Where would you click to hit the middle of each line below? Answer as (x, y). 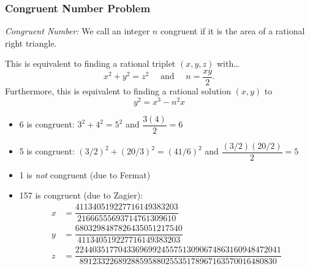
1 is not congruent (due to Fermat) (85, 174)
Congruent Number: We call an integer (77, 31)
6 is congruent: (47, 124)
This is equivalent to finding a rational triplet (90, 63)
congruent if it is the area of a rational (232, 31)
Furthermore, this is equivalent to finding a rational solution (118, 91)
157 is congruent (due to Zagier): (81, 195)
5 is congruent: (47, 151)
